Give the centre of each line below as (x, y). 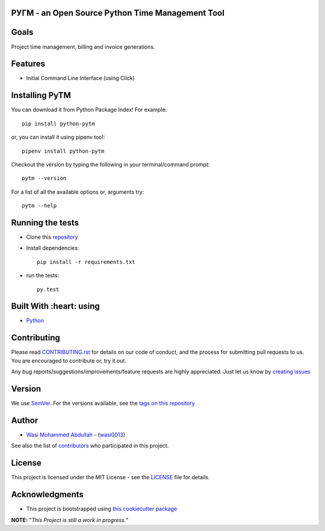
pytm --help (39, 206)
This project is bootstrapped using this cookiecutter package (102, 509)
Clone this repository (52, 237)
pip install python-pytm (58, 124)
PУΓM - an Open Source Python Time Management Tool (118, 13)
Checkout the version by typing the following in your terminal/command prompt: (110, 164)
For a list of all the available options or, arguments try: (78, 192)
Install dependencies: (53, 248)
